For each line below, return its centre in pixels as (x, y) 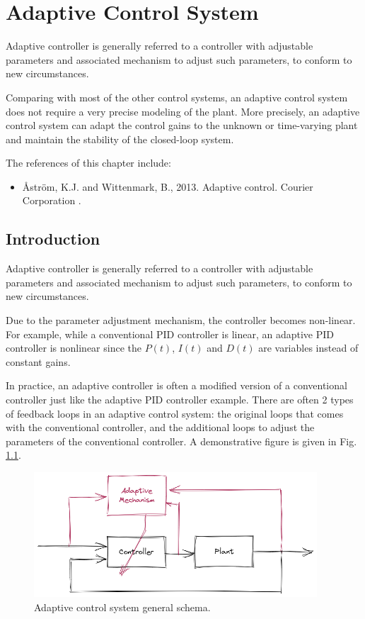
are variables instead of (308, 348)
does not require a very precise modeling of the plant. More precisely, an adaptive (183, 111)
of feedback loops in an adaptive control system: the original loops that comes (175, 413)
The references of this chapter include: (88, 163)
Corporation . (52, 200)
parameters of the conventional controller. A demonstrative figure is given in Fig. (181, 441)
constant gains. (38, 361)
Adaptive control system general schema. (122, 607)
